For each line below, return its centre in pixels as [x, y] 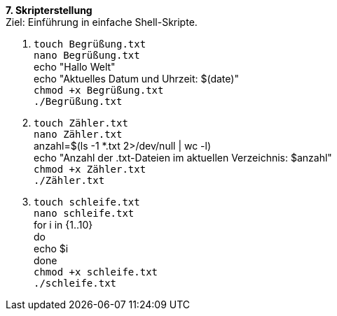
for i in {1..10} [63, 225]
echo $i [51, 249]
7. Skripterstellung [49, 10]
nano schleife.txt [84, 213]
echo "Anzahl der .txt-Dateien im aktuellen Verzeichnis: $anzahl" [183, 158]
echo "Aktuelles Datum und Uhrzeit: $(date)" [136, 79]
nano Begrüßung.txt [87, 55]
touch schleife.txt [87, 202]
